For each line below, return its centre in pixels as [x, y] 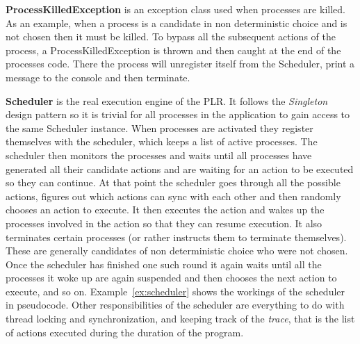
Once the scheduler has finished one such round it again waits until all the [164, 264]
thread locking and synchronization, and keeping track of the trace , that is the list [180, 319]
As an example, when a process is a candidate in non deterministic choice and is [177, 23]
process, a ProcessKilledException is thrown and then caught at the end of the [173, 50]
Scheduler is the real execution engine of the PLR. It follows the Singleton [167, 100]
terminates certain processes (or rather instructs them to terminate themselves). [176, 237]
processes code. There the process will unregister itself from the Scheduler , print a [180, 64]
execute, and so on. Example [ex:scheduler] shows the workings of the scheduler [175, 291]
